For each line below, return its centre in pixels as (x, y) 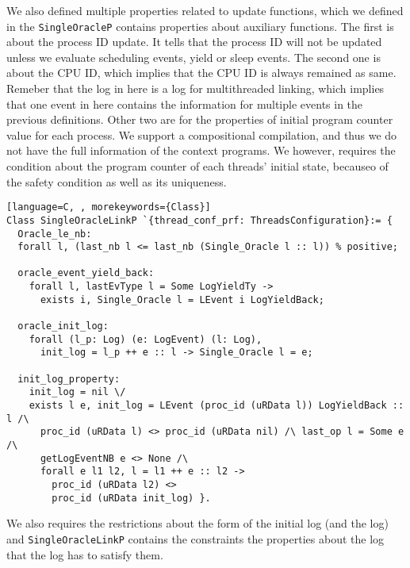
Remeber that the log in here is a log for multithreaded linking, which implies (195, 88)
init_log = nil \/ (77, 392)
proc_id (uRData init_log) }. (131, 498)
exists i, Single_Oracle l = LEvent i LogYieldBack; (182, 299)
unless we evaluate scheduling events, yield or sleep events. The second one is (194, 57)
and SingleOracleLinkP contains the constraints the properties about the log (195, 538)
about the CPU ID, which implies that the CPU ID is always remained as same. (201, 73)
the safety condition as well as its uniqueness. (117, 181)
